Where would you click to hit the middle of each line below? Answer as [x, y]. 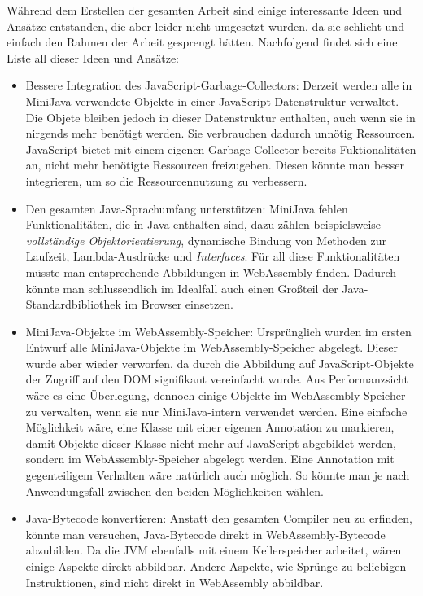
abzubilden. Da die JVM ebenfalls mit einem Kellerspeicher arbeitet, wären [214, 550]
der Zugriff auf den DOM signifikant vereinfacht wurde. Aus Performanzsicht [217, 379]
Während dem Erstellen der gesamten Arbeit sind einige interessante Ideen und [205, 10]
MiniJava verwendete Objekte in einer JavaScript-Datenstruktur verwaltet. [212, 101]
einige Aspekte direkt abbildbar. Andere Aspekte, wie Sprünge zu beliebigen [216, 566]
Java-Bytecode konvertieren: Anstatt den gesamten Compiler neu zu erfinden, [219, 518]
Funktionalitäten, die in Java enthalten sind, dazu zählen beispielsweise [203, 224]
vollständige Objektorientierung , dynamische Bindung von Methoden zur [206, 240]
